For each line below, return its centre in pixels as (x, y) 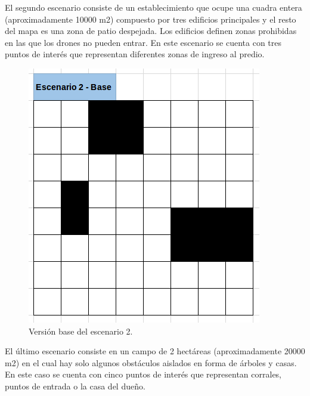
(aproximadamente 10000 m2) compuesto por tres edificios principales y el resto (151, 19)
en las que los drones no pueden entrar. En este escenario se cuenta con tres (143, 42)
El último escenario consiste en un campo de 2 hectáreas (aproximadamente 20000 (155, 351)
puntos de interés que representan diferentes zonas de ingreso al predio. (135, 54)
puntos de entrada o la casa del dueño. (75, 386)
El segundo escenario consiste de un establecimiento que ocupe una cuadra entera (154, 7)
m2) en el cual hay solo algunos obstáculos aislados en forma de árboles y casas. (151, 362)
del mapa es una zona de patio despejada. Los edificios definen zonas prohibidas (151, 31)
